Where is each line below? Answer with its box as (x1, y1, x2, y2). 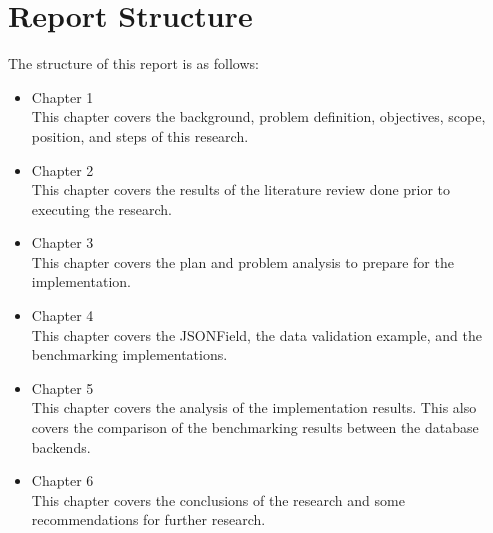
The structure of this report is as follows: (8, 53, 259, 74)
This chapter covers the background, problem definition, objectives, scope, (31, 106, 486, 127)
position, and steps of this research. (31, 125, 249, 146)
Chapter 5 (31, 377, 94, 398)
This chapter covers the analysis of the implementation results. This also (31, 397, 477, 418)
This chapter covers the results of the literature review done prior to (31, 179, 451, 200)
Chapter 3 (31, 232, 94, 253)
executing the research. (31, 198, 172, 219)
